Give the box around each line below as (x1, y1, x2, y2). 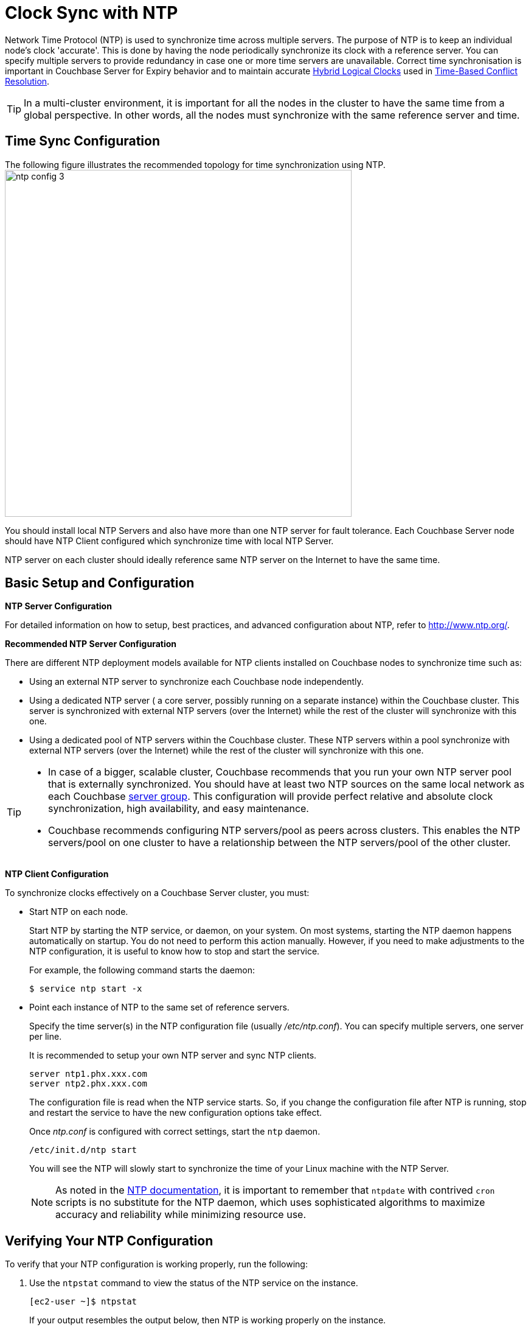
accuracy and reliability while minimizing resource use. (55, 1208, 307, 1221)
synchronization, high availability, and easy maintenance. (48, 802, 309, 815)
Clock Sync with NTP (5, 2, 178, 23)
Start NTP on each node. (29, 906, 128, 917)
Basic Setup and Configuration (5, 575, 195, 591)
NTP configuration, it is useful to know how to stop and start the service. (29, 946, 320, 957)
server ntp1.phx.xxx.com (29, 1069, 147, 1079)
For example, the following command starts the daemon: (29, 965, 255, 976)
